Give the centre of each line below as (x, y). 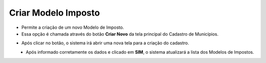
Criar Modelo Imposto (55, 13)
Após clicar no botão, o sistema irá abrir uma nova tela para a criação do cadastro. (105, 43)
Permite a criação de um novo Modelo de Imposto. (73, 27)
